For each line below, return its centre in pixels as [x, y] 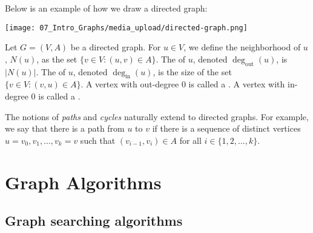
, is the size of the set [192, 71]
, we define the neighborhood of [242, 47]
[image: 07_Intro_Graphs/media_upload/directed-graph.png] [126, 28]
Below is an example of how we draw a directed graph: [106, 8]
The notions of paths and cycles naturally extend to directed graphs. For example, [157, 116]
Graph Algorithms [83, 182]
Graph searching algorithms [94, 221]
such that [98, 140]
